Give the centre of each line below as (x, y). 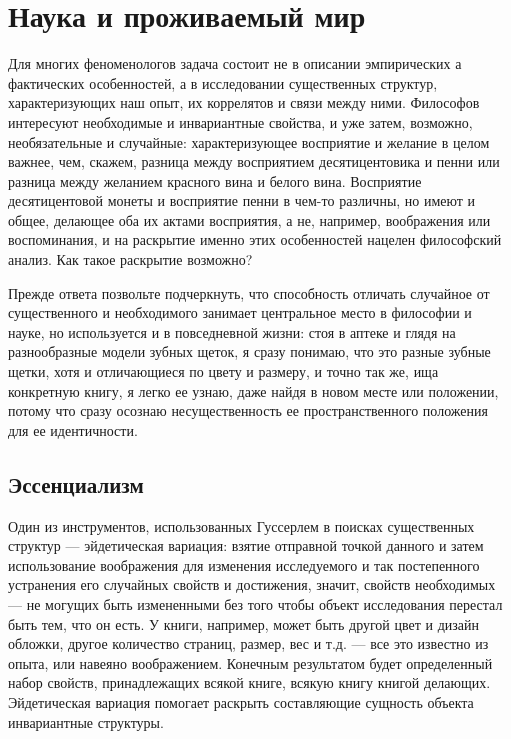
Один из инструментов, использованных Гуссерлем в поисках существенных (241, 525)
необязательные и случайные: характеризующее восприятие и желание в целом (249, 141)
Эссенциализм (76, 483)
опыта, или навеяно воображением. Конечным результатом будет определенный (250, 662)
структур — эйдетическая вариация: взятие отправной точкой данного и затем (246, 545)
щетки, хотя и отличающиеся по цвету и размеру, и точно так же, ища (223, 371)
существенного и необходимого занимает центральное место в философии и (240, 312)
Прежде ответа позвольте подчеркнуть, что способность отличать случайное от (249, 292)
